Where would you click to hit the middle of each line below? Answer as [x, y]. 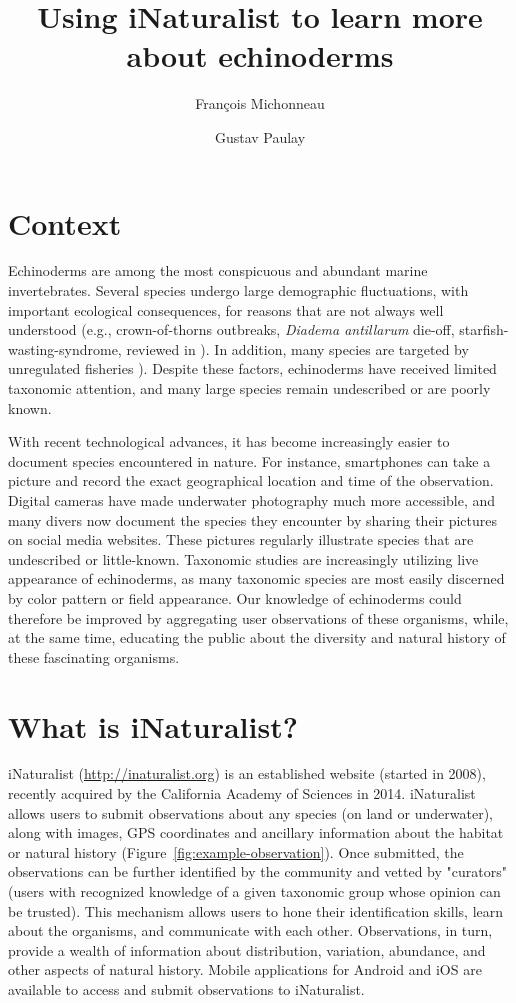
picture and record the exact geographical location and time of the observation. [251, 480]
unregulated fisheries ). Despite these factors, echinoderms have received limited [252, 368]
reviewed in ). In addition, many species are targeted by [297, 348]
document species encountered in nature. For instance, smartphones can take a [249, 460]
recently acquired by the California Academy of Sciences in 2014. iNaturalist [242, 793]
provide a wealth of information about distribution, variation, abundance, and [247, 949]
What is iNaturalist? [153, 725]
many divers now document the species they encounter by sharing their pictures [253, 519]
